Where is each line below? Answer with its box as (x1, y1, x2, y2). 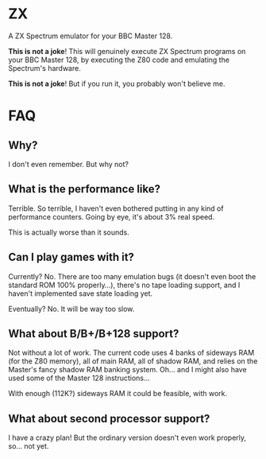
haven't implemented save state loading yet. (8, 288, 153, 298)
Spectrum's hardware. (8, 63, 81, 72)
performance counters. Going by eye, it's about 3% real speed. (8, 212, 215, 221)
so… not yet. (8, 441, 49, 451)
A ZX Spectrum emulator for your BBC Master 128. (8, 31, 173, 41)
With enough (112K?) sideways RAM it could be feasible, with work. (8, 389, 228, 399)
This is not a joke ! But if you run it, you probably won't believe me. (8, 79, 226, 88)
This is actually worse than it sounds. (8, 228, 129, 237)
